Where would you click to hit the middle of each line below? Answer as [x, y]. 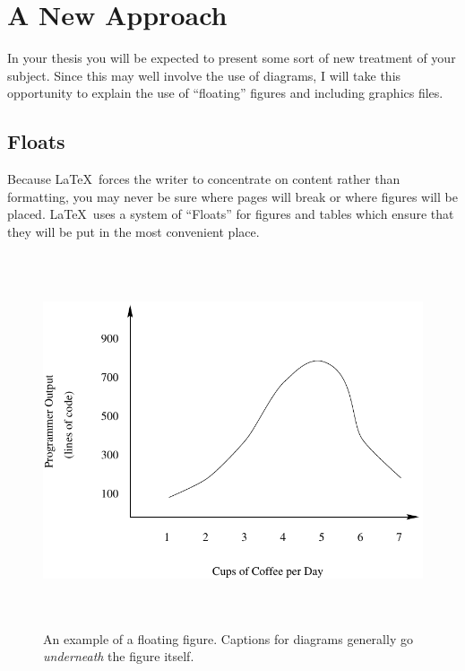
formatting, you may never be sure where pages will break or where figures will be [232, 196]
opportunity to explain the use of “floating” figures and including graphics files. [225, 93]
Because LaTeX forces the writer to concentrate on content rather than [204, 179]
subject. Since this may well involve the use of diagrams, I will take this [204, 75]
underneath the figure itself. [119, 656]
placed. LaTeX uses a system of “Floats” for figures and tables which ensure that [231, 214]
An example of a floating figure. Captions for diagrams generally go [228, 638]
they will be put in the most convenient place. [133, 231]
